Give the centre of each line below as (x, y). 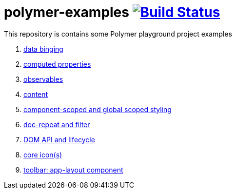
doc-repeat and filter (57, 124)
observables (43, 79)
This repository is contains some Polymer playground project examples (118, 34)
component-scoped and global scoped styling (98, 109)
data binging (43, 49)
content (36, 94)
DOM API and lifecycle (59, 139)
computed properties (57, 64)
